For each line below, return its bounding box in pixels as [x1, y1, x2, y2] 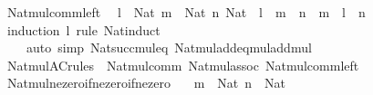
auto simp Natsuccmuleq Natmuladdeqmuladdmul [26, 38, 312, 57]
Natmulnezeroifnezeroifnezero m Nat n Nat [6, 73, 286, 92]
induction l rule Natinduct [6, 20, 161, 39]
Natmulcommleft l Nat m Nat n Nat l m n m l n [6, 3, 366, 21]
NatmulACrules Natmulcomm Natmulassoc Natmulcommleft [6, 55, 359, 74]
